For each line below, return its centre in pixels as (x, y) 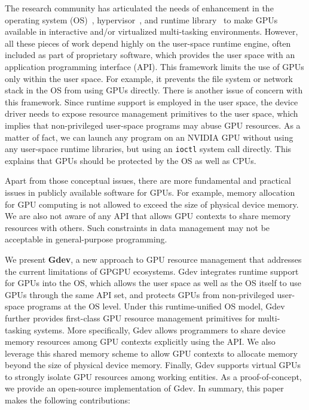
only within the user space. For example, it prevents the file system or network (149, 78)
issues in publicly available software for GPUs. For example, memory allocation (150, 192)
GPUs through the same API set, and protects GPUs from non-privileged (140, 294)
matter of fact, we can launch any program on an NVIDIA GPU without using (149, 137)
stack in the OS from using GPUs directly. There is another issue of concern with (154, 90)
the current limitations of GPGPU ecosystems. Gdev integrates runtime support (152, 271)
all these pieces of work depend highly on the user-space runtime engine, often (148, 43)
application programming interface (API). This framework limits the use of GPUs (154, 66)
